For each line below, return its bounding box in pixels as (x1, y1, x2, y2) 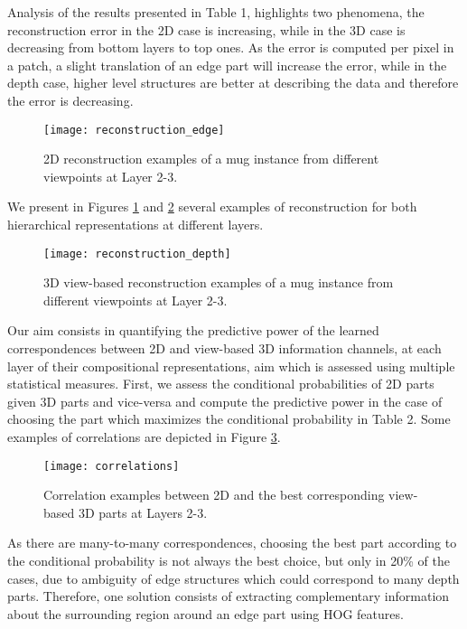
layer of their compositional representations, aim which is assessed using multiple (7, 356, 455, 375)
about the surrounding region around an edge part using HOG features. (7, 604, 404, 623)
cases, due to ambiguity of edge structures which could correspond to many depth (7, 568, 460, 587)
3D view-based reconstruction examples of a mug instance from (43, 273, 394, 292)
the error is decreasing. (7, 90, 134, 109)
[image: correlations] (43, 459, 180, 473)
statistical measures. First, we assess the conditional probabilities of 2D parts (7, 374, 434, 393)
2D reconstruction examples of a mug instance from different (43, 149, 379, 168)
